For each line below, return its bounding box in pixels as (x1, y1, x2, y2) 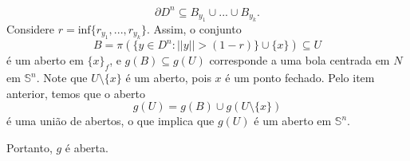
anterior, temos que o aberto (6, 84, 146, 101)
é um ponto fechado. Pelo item (225, 69, 375, 86)
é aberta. (65, 139, 108, 155)
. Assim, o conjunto (146, 20, 242, 37)
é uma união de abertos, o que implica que (6, 112, 215, 129)
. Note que (36, 69, 88, 86)
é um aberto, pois (125, 69, 211, 86)
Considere (6, 20, 55, 37)
